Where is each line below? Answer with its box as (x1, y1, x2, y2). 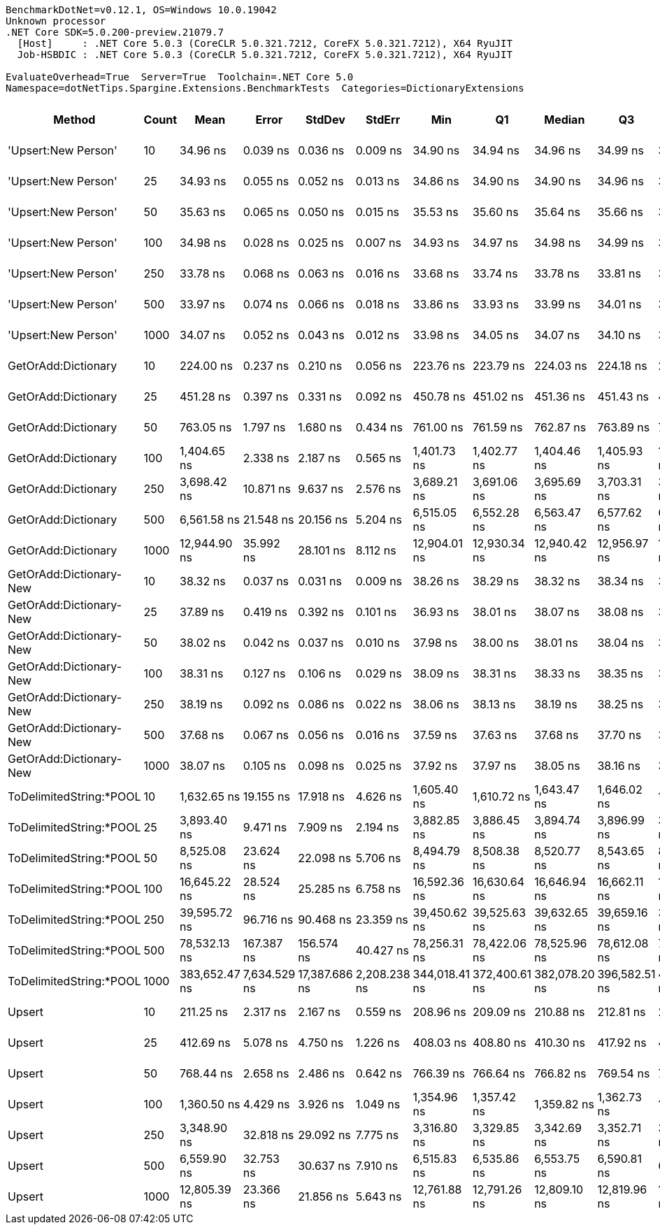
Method (53, 113, 96, 127)
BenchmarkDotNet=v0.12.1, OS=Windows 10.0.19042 (6, 4, 277, 15)
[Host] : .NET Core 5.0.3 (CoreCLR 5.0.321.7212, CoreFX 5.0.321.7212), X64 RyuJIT (17, 38, 512, 49)
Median (544, 113, 585, 127)
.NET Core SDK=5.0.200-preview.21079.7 (6, 27, 224, 38)
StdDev (306, 113, 345, 127)
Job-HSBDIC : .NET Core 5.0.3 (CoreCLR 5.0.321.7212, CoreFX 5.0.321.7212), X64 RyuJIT (17, 49, 512, 60)
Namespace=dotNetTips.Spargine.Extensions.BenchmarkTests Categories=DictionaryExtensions (6, 83, 524, 94)
